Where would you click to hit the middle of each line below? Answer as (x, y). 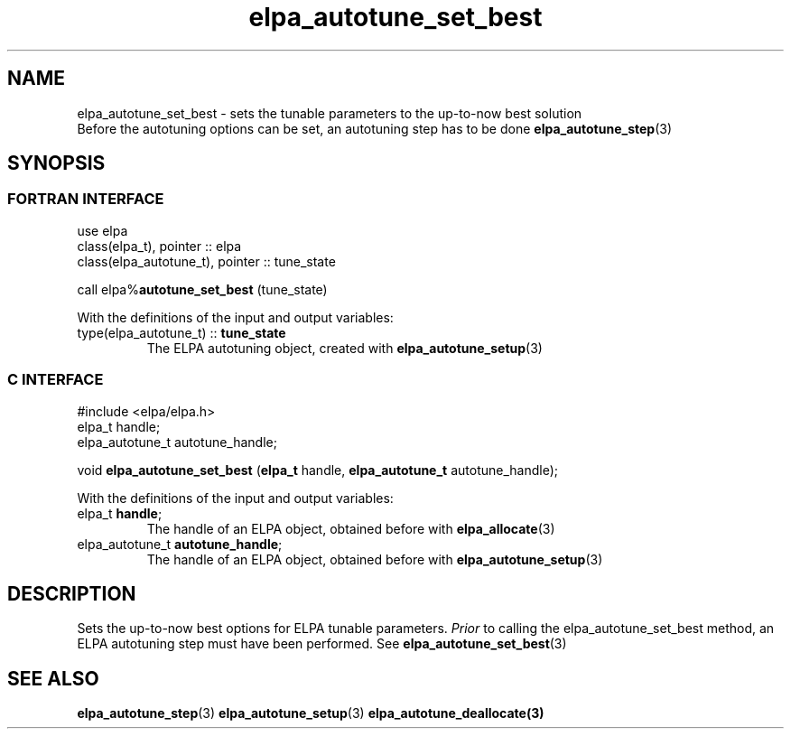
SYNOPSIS (56, 163)
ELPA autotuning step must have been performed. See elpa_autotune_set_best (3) (322, 644)
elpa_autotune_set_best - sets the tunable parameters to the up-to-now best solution (330, 113)
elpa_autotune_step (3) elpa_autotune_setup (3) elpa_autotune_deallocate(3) (311, 713)
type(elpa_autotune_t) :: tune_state (181, 332)
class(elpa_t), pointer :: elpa (159, 246)
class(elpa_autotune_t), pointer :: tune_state (206, 261)
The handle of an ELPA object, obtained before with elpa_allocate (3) (351, 528)
